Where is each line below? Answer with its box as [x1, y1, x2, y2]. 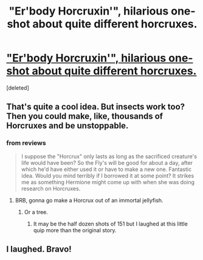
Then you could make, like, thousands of [6, 111, 163, 122]
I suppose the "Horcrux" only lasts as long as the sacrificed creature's [21, 153, 198, 160]
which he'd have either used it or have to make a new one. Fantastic [21, 165, 192, 173]
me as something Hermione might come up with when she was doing [21, 178, 195, 185]
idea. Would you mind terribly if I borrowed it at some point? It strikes [21, 172, 194, 179]
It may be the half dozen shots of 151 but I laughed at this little [33, 220, 188, 227]
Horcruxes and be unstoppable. [6, 121, 129, 131]
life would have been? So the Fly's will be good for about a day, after [21, 159, 193, 166]
